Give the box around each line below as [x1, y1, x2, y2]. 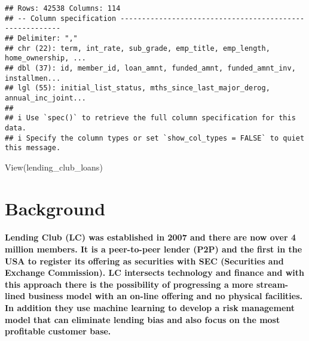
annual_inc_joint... [5, 93, 87, 102]
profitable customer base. [5, 325, 111, 337]
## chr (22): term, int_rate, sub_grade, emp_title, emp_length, [5, 44, 270, 53]
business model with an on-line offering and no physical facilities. [28, 290, 303, 302]
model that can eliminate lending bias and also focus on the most [5, 313, 280, 325]
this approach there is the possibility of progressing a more [5, 278, 253, 290]
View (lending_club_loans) [5, 160, 103, 173]
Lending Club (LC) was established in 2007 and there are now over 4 [5, 231, 296, 243]
